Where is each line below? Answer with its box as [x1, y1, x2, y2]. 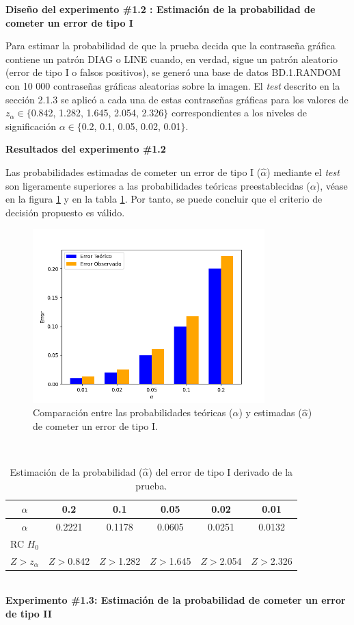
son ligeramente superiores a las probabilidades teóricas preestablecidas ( [5, 178, 310, 192]
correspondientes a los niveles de [172, 105, 307, 120]
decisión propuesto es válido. [5, 205, 125, 219]
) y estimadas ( [239, 405, 302, 420]
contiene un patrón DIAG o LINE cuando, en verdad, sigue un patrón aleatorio [5, 51, 338, 66]
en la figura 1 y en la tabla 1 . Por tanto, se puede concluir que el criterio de [5, 192, 323, 206]
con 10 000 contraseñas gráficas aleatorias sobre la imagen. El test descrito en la [5, 78, 340, 92]
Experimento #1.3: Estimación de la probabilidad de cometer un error [5, 593, 346, 607]
